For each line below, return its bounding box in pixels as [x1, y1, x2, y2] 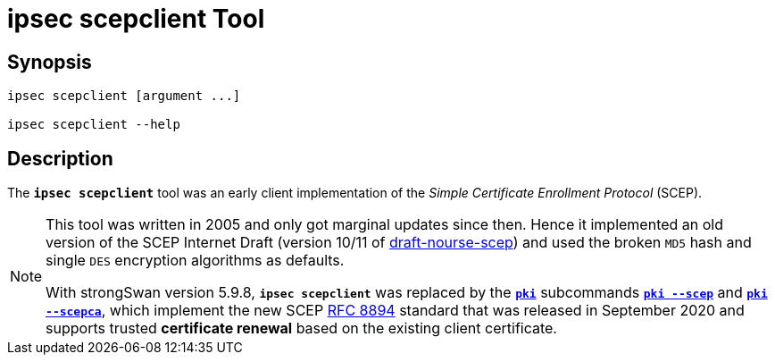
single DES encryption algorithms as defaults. [46, 251, 345, 270]
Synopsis [7, 50, 92, 73]
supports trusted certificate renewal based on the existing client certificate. [46, 319, 557, 338]
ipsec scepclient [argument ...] [7, 88, 241, 104]
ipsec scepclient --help [7, 117, 180, 132]
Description [7, 147, 113, 170]
